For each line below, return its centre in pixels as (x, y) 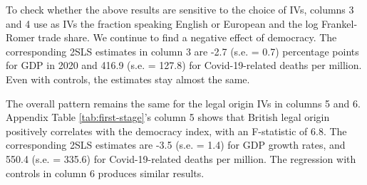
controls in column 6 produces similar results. (105, 173)
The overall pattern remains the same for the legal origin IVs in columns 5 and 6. (183, 103)
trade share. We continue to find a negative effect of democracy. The (187, 37)
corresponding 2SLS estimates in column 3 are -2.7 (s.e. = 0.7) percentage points (182, 51)
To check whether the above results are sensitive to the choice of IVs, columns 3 (180, 9)
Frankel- (340, 23)
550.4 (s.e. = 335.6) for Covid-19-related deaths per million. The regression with (181, 158)
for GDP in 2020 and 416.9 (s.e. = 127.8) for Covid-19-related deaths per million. (184, 65)
